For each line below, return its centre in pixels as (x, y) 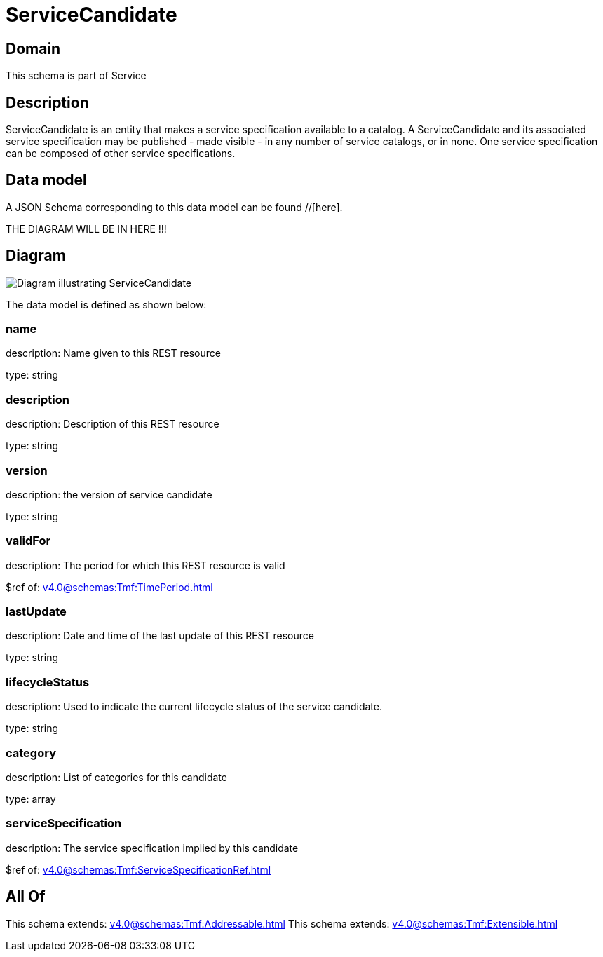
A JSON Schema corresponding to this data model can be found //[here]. (174, 207)
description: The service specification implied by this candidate (152, 848)
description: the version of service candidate (109, 494)
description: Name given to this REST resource (113, 353)
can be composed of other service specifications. (121, 154)
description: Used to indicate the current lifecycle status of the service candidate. (194, 707)
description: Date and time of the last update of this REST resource (160, 636)
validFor (28, 541)
